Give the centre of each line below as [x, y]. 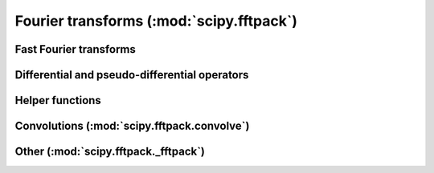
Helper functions [58, 101]
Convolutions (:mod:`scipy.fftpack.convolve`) [132, 126]
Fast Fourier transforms [76, 49]
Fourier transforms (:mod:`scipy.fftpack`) [156, 21]
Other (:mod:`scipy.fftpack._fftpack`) [110, 152]
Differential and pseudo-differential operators [132, 75]
